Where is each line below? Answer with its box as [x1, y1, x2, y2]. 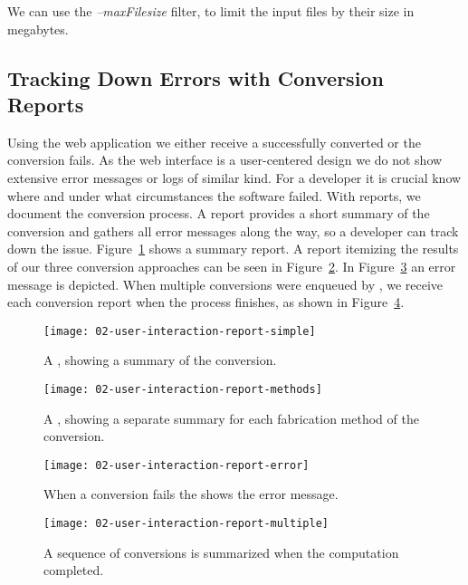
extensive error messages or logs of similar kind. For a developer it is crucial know [7, 168, 462, 187]
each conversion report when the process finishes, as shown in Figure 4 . [7, 292, 405, 312]
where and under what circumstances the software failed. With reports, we [7, 186, 421, 205]
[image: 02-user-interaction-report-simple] [43, 324, 316, 338]
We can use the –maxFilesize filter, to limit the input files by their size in [7, 2, 415, 20]
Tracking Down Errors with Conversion [7, 63, 384, 91]
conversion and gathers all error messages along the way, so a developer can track [7, 221, 459, 240]
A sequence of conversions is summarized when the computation [43, 542, 399, 561]
